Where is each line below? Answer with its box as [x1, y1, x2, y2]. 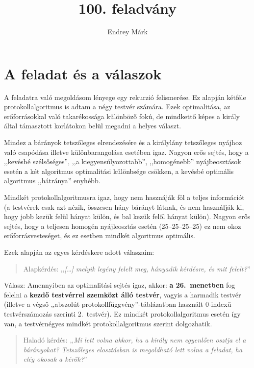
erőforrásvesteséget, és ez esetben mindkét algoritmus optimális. [4, 230, 195, 241]
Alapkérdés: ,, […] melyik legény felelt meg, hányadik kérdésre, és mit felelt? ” [23, 263, 251, 273]
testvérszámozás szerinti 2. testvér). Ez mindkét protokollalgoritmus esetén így [4, 308, 241, 319]
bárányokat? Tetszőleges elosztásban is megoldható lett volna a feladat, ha [23, 344, 243, 354]
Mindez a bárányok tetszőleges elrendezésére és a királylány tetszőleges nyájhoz [4, 137, 242, 147]
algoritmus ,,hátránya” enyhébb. [4, 175, 101, 186]
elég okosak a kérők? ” [23, 354, 87, 364]
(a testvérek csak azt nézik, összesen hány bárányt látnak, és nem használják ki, [4, 201, 244, 212]
